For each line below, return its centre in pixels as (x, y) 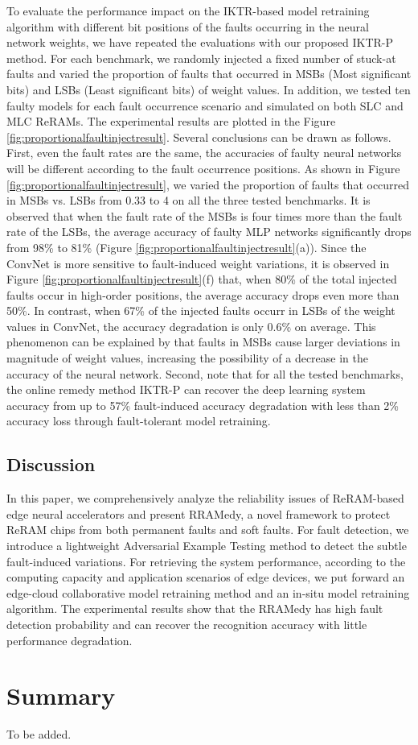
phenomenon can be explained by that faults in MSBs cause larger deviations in (203, 342)
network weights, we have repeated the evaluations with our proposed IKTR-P (200, 42)
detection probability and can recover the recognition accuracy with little (187, 624)
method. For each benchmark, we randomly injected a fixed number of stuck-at (201, 58)
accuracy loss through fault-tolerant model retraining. (139, 421)
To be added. (39, 734)
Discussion (51, 464)
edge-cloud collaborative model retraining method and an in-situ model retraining (208, 592)
